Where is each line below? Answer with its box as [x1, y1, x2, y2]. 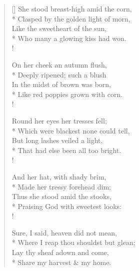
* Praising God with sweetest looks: [11, 200, 121, 211]
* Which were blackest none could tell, [11, 125, 130, 135]
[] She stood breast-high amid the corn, [11, 3, 132, 13]
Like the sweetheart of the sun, [11, 23, 107, 33]
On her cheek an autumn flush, [11, 59, 107, 69]
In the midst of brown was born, [11, 79, 111, 89]
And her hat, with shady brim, [11, 171, 106, 181]
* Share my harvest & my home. [11, 256, 111, 267]
